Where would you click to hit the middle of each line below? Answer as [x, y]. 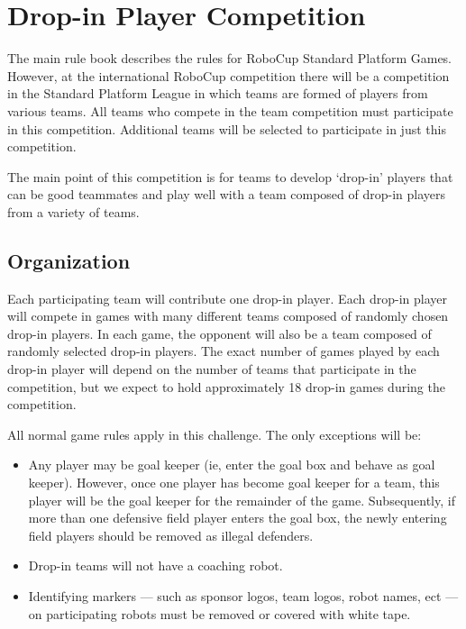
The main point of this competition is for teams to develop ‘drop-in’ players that [230, 176]
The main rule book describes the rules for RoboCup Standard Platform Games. [230, 58]
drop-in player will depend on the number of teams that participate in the [212, 369]
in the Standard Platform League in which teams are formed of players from [218, 93]
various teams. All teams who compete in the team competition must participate [230, 110]
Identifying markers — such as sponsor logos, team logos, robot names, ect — [243, 595]
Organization [69, 260]
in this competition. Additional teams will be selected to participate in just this [227, 128]
